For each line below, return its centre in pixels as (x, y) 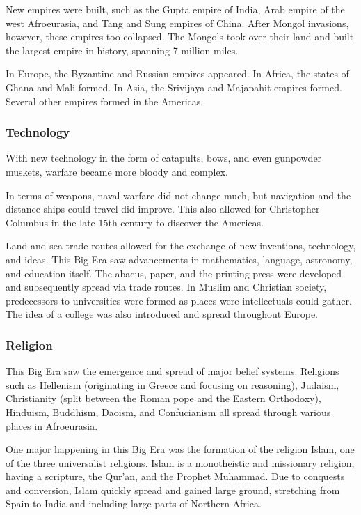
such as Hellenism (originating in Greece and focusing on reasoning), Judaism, (173, 384)
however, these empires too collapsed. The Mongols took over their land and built (180, 37)
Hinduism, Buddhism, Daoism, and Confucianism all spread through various (168, 412)
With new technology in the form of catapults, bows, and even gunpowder (164, 158)
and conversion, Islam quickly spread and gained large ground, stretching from (173, 490)
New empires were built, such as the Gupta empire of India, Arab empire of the (175, 9)
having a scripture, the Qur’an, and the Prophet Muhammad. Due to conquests (175, 476)
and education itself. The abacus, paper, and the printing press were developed (174, 273)
